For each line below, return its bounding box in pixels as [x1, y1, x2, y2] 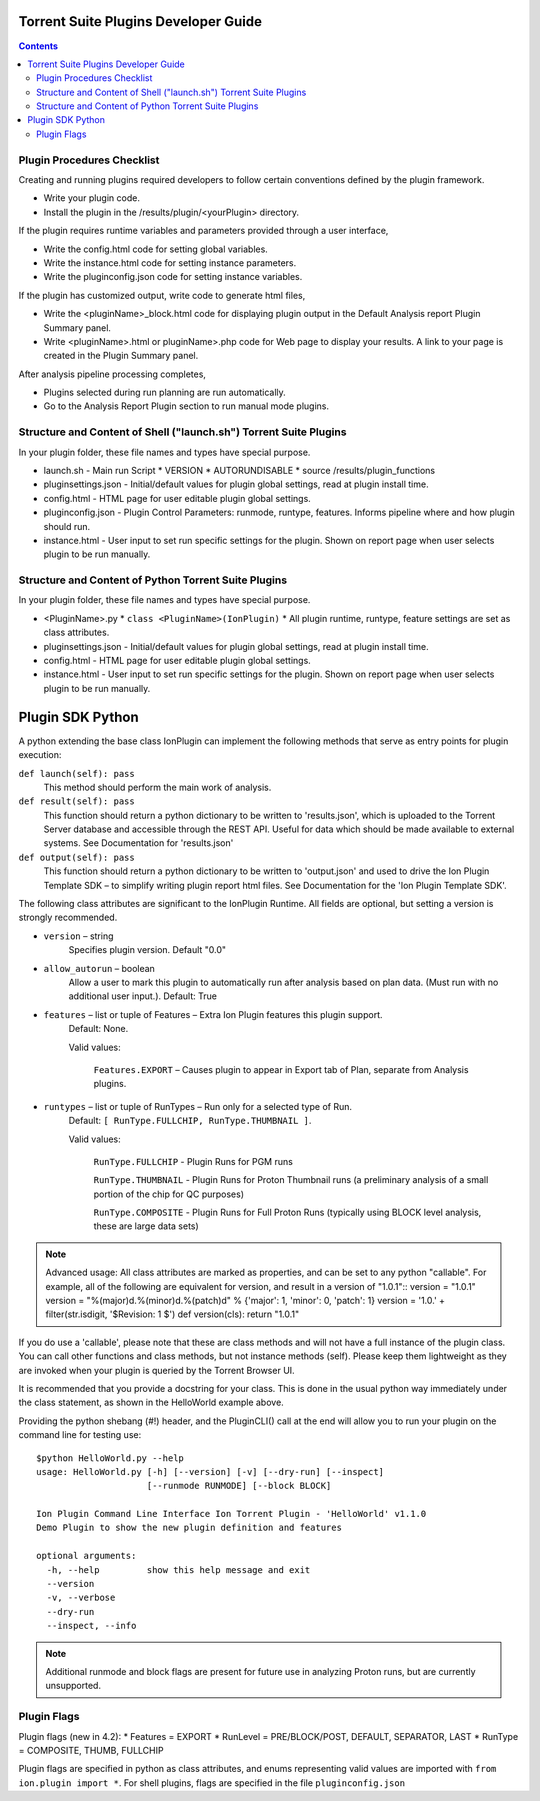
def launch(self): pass [18, 768, 135, 779]
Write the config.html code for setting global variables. [43, 243, 269, 255]
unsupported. [45, 1680, 102, 1692]
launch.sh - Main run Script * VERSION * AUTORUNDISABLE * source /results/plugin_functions [43, 465, 435, 476]
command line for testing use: [18, 1429, 142, 1441]
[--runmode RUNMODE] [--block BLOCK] [146, 1480, 332, 1492]
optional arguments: [36, 1550, 137, 1562]
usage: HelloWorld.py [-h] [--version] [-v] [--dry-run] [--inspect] [36, 1466, 385, 1477]
